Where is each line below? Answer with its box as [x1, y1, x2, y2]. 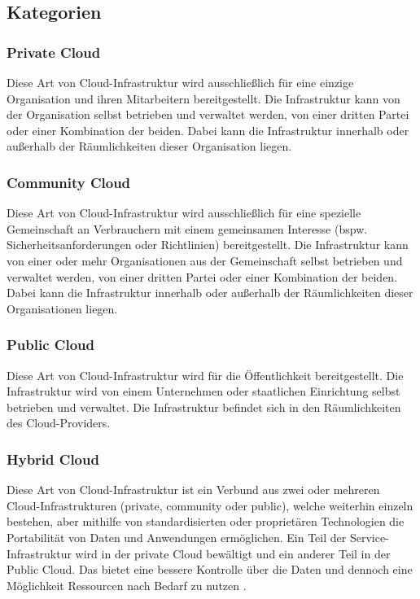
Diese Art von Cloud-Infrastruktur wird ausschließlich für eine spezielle [7, 204, 361, 221]
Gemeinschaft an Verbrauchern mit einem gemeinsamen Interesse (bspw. [7, 220, 368, 237]
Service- [349, 528, 389, 545]
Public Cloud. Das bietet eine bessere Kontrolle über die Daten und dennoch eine [7, 561, 413, 578]
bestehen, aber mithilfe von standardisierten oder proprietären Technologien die [7, 513, 405, 530]
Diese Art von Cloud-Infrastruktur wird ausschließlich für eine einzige [7, 74, 354, 90]
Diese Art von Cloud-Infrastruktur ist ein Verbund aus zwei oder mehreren [7, 481, 380, 498]
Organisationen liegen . [7, 299, 118, 317]
